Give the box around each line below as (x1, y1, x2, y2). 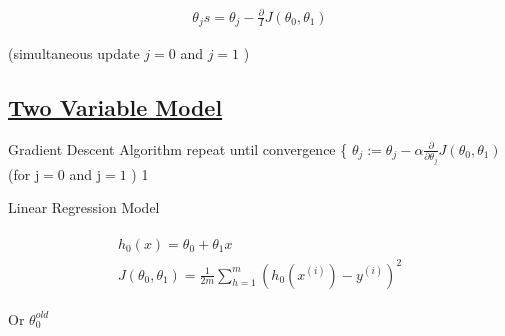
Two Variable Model (8, 91, 223, 122)
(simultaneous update (8, 43, 140, 63)
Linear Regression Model (8, 197, 160, 218)
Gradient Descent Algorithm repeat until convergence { (8, 138, 348, 159)
